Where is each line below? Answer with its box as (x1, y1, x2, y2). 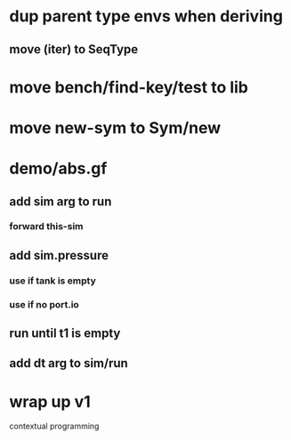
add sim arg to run (9, 194, 112, 209)
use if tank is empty (9, 274, 96, 286)
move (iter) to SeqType (9, 42, 139, 57)
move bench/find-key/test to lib (9, 77, 249, 97)
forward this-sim (9, 220, 84, 233)
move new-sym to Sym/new (9, 117, 222, 138)
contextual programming (9, 420, 100, 432)
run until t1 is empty (9, 326, 121, 341)
